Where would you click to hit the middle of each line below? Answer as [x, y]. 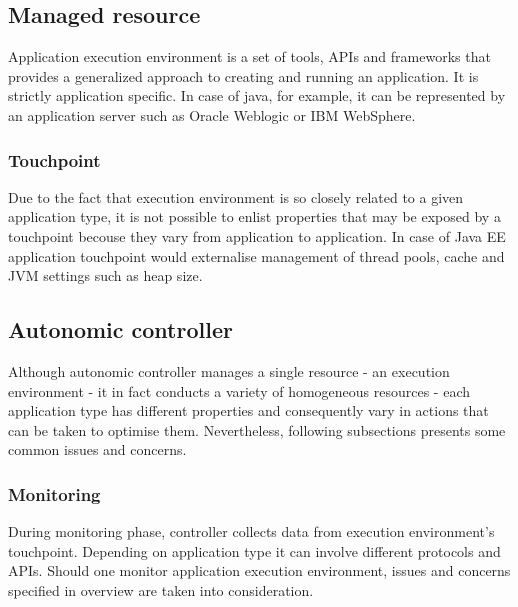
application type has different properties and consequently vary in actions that [248, 410]
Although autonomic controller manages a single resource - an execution [229, 370]
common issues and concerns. [97, 449]
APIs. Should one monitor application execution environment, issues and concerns [259, 570]
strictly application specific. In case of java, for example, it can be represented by [257, 95]
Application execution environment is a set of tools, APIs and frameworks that [249, 56]
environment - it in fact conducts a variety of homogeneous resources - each [239, 390]
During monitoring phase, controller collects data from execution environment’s [251, 531]
